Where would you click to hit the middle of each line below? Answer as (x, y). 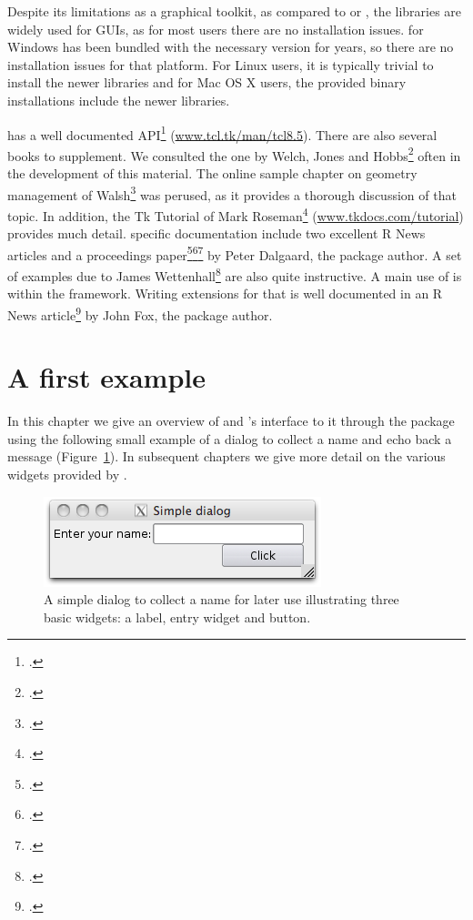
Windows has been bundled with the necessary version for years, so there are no (231, 47)
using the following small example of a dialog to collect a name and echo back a (230, 438)
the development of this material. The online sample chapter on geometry (212, 173)
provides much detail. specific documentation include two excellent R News (216, 233)
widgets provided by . (67, 474)
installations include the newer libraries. (119, 100)
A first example (106, 377)
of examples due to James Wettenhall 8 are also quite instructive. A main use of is (235, 274)
